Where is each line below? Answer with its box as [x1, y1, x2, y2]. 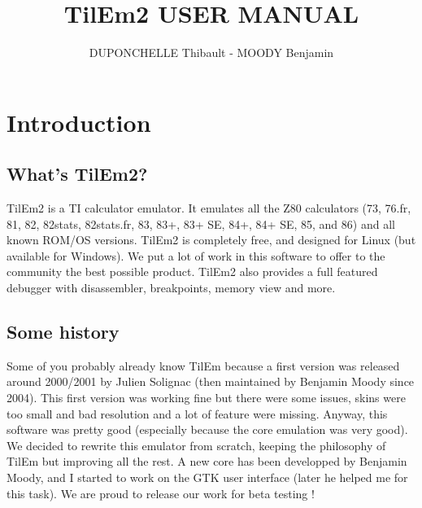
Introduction [7, 105, 151, 138]
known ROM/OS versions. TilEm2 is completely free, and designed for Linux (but [7, 231, 416, 248]
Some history [7, 319, 120, 344]
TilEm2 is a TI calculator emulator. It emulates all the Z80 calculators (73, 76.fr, [7, 199, 411, 217]
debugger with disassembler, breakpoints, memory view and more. [7, 279, 336, 296]
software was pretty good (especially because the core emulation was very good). [7, 421, 408, 438]
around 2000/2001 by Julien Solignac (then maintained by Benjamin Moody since [7, 373, 415, 390]
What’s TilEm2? [7, 161, 148, 186]
